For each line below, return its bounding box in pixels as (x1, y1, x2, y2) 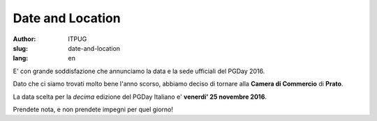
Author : (13, 35, 36, 43)
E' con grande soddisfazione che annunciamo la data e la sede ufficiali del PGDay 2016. (13, 67, 265, 75)
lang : (13, 54, 29, 63)
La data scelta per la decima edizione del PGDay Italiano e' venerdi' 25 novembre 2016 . (13, 92, 267, 101)
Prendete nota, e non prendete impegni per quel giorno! (13, 105, 174, 113)
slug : (13, 44, 28, 52)
